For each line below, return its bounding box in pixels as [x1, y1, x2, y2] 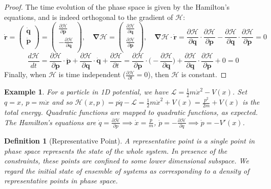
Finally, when [4, 69, 47, 80]
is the [242, 97, 260, 107]
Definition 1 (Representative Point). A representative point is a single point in [4, 135, 255, 146]
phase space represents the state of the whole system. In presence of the [4, 145, 227, 156]
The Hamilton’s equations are [4, 116, 96, 127]
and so [52, 97, 73, 107]
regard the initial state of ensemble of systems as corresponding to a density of [4, 165, 249, 176]
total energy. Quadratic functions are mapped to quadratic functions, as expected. [4, 107, 258, 117]
